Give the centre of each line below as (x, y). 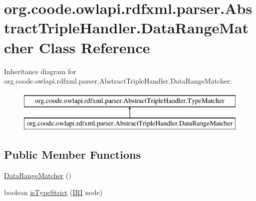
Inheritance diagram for (40, 71)
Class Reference (95, 47)
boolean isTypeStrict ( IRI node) (53, 192)
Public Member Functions (72, 154)
